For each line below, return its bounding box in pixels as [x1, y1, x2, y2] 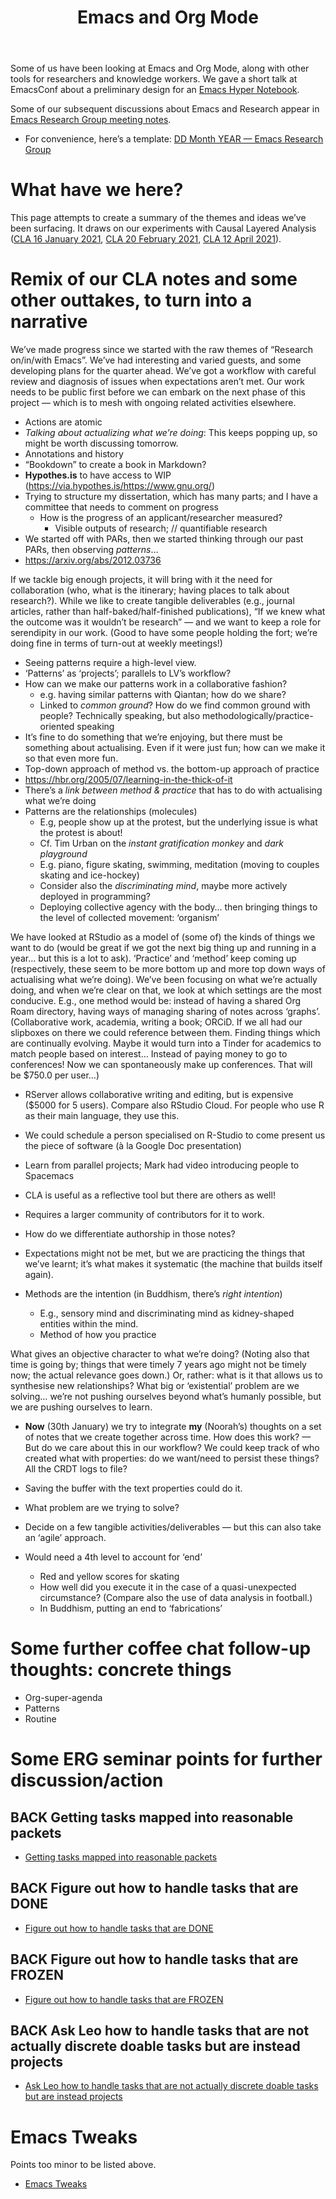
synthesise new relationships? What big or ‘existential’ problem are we [10, 1380, 300, 1392]
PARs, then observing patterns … [24, 544, 159, 556]
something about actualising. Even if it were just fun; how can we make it [24, 742, 326, 754]
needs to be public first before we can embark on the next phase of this [10, 386, 306, 398]
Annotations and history [24, 448, 124, 460]
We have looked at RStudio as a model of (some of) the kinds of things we [10, 931, 316, 943]
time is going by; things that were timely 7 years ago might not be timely [10, 1359, 307, 1371]
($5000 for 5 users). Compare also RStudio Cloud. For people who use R [24, 1099, 325, 1111]
